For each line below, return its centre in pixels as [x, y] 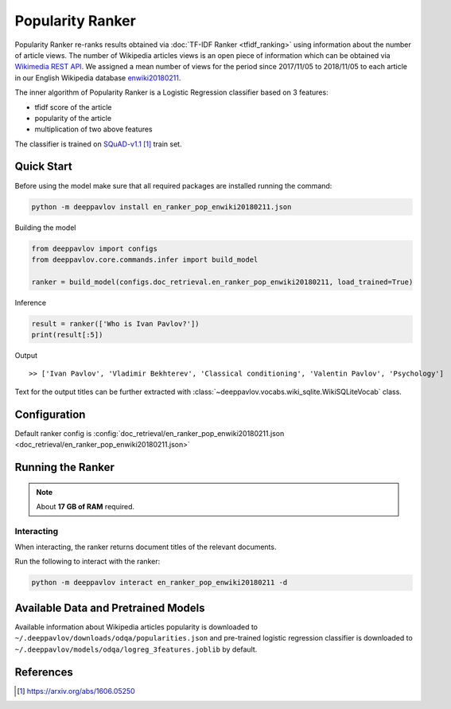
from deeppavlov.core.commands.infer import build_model [145, 259]
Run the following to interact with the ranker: [87, 562]
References [44, 672]
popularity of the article [73, 118]
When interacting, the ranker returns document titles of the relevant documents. [146, 547]
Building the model [45, 228]
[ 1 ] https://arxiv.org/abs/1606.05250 [76, 691]
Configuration [50, 414]
